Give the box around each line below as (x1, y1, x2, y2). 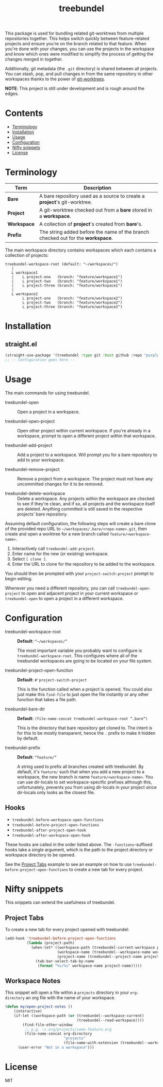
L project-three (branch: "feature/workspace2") (22, 305, 123, 309)
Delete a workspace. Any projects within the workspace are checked (17, 496, 155, 501)
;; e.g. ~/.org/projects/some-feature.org (24, 1027, 112, 1032)
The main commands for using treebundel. (5, 390, 90, 396)
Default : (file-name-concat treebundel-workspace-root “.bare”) (17, 715, 148, 721)
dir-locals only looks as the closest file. (17, 789, 96, 795)
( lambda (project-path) (26, 941, 75, 946)
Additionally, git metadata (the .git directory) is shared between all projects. (5, 66, 158, 72)
